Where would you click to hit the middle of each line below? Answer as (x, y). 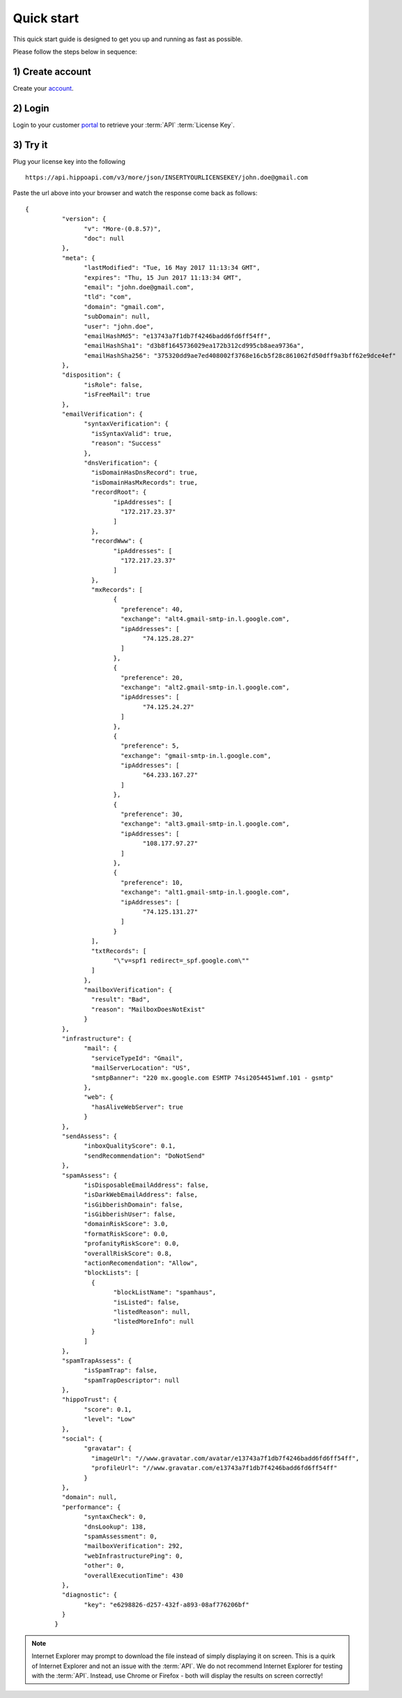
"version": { (84, 219)
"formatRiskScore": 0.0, (126, 1234)
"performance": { (91, 1507)
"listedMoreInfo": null (154, 1322)
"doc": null (104, 238)
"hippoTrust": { (90, 1400)
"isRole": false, (113, 385)
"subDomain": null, (117, 317)
